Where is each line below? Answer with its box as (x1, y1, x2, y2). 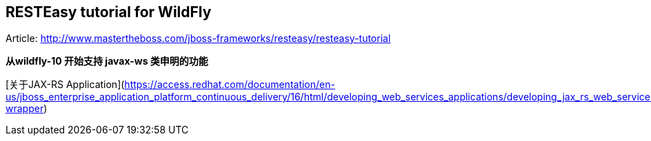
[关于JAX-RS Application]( (6, 78, 125, 91)
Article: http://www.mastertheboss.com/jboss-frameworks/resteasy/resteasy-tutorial (6, 32, 391, 45)
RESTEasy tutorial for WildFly (6, 3, 212, 21)
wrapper (6, 102, 44, 115)
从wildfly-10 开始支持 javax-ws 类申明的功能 (6, 55, 208, 67)
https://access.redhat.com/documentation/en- (124, 78, 335, 91)
